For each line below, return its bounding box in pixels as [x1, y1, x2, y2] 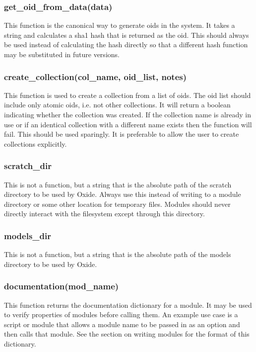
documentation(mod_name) [4, 280, 119, 292]
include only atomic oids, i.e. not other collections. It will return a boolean [4, 99, 231, 110]
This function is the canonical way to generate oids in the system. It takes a [4, 20, 235, 30]
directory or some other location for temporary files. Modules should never [4, 198, 231, 209]
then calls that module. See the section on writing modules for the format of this [4, 329, 250, 339]
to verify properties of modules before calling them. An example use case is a [4, 309, 238, 320]
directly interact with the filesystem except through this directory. [4, 208, 205, 219]
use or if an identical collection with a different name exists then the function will [4, 119, 252, 129]
